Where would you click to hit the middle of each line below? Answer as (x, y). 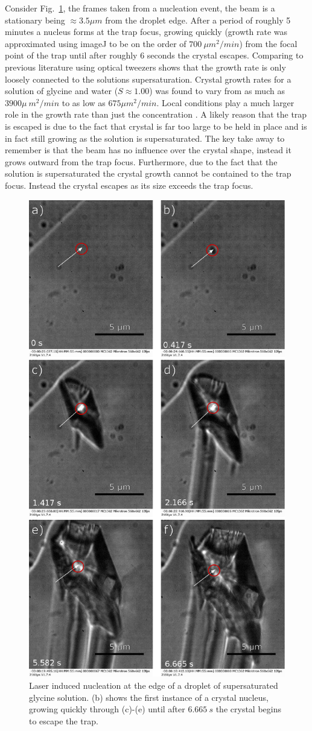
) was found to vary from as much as (217, 91)
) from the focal (268, 43)
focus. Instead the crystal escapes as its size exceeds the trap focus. (129, 185)
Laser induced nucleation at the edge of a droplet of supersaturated (154, 685)
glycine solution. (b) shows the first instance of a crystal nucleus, (149, 697)
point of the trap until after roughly (71, 55)
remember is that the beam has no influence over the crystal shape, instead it (148, 150)
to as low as (84, 102)
